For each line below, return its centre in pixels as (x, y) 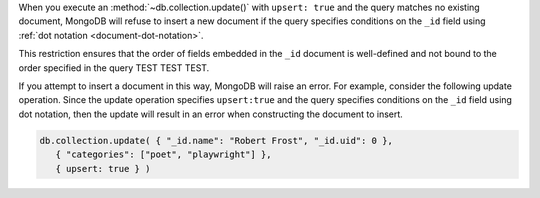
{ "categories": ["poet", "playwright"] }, (163, 154)
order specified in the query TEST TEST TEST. (114, 67)
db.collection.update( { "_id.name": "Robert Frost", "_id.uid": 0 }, (216, 140)
